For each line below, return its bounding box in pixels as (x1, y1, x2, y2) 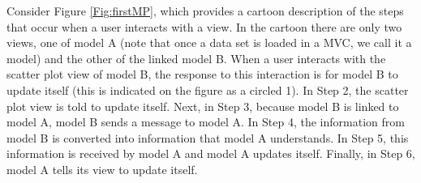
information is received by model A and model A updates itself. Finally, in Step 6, (6, 145, 415, 162)
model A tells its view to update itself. (6, 160, 198, 177)
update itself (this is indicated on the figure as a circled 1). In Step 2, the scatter (6, 81, 409, 98)
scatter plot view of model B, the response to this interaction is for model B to (6, 66, 398, 83)
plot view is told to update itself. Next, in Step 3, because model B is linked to (6, 97, 399, 114)
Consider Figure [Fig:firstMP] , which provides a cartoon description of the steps (6, 2, 404, 19)
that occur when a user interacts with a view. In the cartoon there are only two (6, 18, 402, 35)
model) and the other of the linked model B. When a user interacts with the (6, 49, 386, 66)
